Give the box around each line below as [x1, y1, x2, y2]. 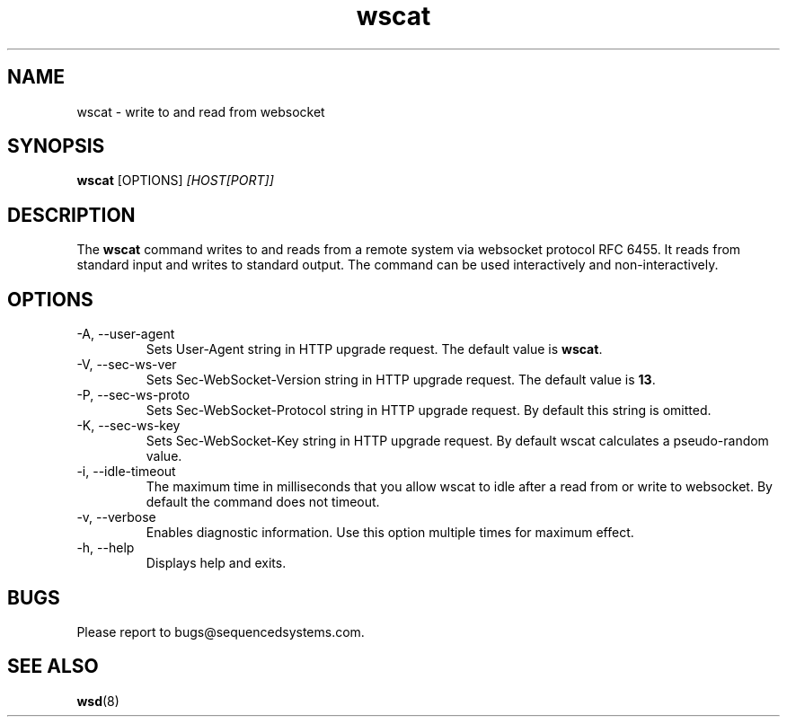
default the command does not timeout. [146, 494, 380, 510]
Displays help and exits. [146, 555, 287, 571]
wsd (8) [76, 693, 119, 709]
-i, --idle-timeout [76, 464, 176, 480]
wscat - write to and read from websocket [76, 103, 325, 119]
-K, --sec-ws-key [76, 418, 181, 434]
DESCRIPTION [7, 203, 136, 226]
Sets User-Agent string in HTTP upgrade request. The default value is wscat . [146, 341, 603, 358]
